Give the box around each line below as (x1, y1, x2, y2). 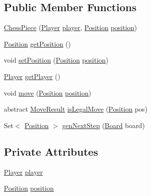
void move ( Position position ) (4, 87, 91, 98)
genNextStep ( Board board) (62, 120, 145, 130)
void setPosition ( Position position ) (4, 55, 108, 65)
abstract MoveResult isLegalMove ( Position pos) (4, 104, 148, 114)
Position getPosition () (4, 38, 71, 49)
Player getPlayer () (4, 71, 60, 81)
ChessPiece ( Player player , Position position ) (4, 22, 137, 33)
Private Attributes (4, 144, 98, 159)
